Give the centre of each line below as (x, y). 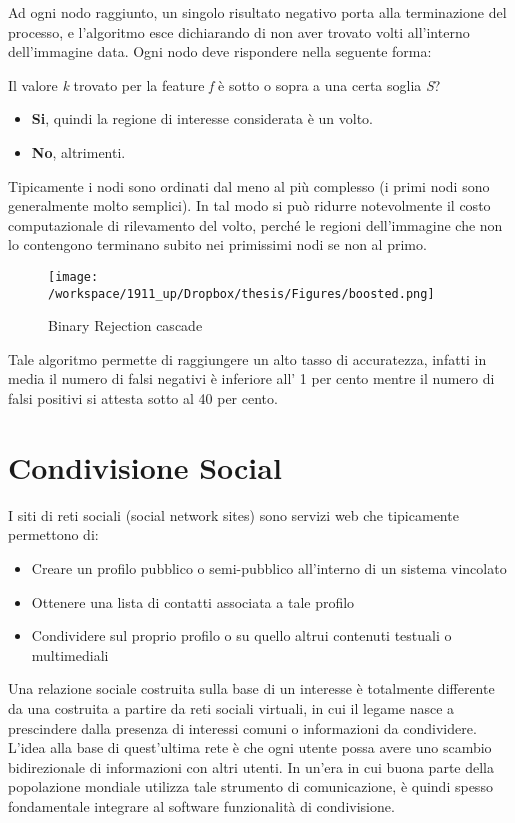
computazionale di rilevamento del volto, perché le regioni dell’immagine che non (255, 224)
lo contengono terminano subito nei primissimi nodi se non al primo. (217, 244)
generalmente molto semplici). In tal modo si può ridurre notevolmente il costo (249, 205)
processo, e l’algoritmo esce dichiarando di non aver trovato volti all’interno (239, 31)
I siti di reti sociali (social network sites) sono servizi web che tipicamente (233, 514)
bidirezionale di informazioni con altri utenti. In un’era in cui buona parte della (251, 766)
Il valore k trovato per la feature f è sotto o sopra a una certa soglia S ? (224, 84)
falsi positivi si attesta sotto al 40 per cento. (143, 398)
